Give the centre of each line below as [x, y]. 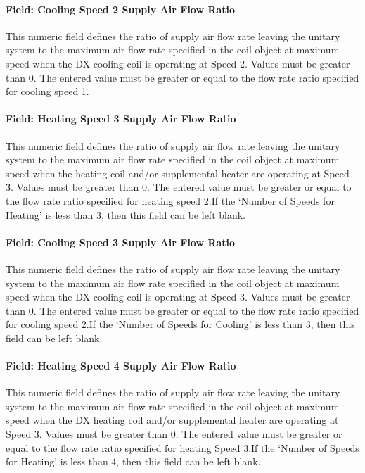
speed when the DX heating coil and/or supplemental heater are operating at [172, 420]
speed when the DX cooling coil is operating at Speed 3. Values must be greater [178, 297]
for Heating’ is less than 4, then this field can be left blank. [133, 461]
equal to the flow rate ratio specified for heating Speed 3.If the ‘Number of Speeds [182, 447]
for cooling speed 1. [47, 91]
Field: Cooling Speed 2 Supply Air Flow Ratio [121, 9]
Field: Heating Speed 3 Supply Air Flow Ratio [121, 119]
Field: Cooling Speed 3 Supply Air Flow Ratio [121, 242]
